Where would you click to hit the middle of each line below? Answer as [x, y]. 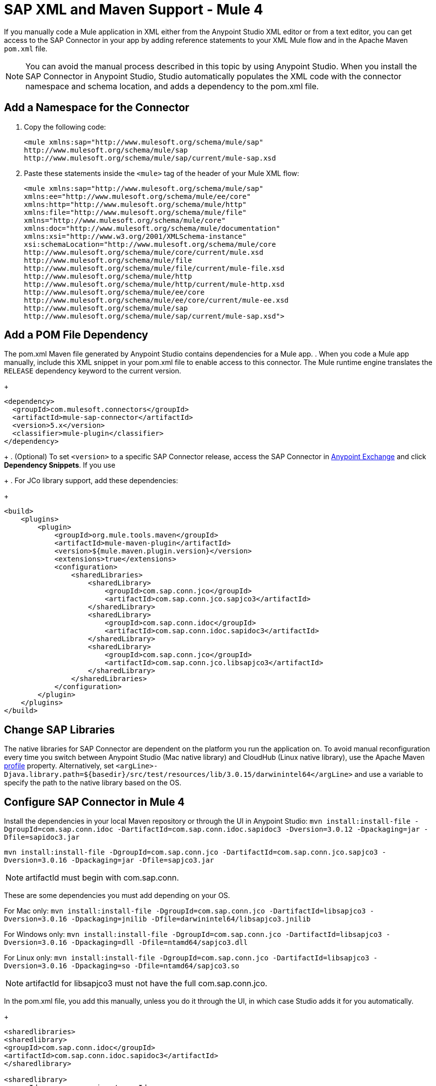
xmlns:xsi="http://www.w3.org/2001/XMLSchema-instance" [135, 236]
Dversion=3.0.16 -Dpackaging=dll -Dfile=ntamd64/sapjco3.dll [126, 943]
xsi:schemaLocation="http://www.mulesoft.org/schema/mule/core [150, 244]
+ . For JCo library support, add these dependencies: [91, 481]
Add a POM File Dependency [76, 335]
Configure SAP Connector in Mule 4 [94, 802]
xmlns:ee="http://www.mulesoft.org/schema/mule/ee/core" [138, 196]
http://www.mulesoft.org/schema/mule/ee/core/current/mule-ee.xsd [156, 300]
